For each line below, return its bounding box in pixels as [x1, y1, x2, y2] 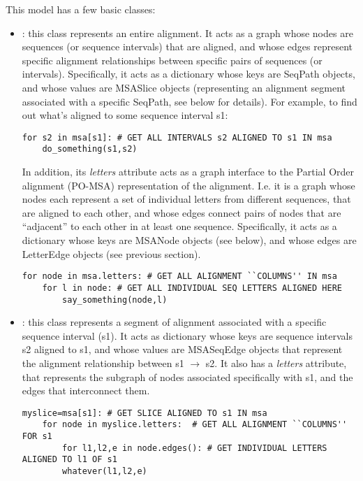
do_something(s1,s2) [42, 144, 138, 155]
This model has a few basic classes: [6, 2, 156, 16]
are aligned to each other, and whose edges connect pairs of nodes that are [22, 205, 341, 220]
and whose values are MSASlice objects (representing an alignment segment [22, 80, 346, 94]
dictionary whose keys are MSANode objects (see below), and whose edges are [22, 233, 357, 247]
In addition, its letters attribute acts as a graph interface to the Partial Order [22, 164, 355, 179]
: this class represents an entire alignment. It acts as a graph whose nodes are [22, 25, 353, 40]
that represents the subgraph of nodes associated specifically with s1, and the [22, 369, 353, 384]
